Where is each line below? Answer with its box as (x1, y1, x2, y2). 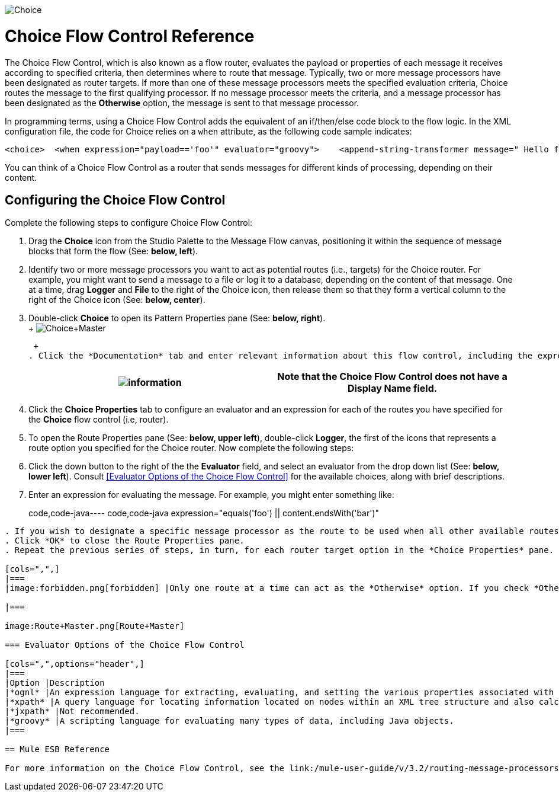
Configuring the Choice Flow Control (5, 192, 226, 207)
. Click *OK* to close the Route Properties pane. (5, 536, 245, 546)
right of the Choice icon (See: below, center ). (28, 295, 205, 305)
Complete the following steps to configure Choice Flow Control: (5, 218, 253, 228)
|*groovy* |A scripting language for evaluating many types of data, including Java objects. (5, 716, 454, 726)
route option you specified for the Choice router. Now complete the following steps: (28, 443, 354, 453)
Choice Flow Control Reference (5, 25, 255, 46)
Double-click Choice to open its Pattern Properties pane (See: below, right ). (28, 313, 326, 324)
